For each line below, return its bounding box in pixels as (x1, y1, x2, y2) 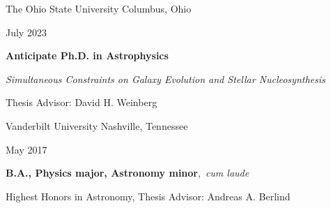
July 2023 (6, 24, 47, 39)
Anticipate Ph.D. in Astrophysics (6, 48, 169, 63)
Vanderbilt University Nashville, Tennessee (6, 118, 188, 133)
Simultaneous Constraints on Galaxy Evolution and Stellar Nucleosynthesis (6, 71, 325, 86)
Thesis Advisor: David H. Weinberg (6, 95, 157, 110)
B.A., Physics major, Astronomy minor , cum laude (6, 165, 249, 180)
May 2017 (6, 142, 47, 156)
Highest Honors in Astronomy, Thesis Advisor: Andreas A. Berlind (6, 188, 291, 203)
